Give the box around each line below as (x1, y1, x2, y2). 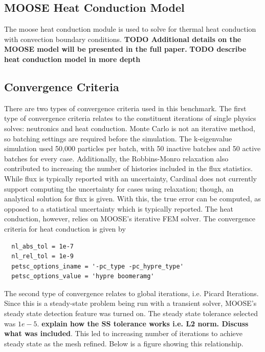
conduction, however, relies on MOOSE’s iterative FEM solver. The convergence (4, 213, 255, 224)
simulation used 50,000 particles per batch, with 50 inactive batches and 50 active (4, 143, 261, 154)
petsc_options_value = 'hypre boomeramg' (11, 273, 154, 280)
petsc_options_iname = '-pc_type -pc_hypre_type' (11, 262, 184, 270)
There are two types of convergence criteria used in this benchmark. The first (4, 102, 247, 113)
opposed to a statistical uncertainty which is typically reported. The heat (4, 203, 234, 214)
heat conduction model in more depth (4, 53, 141, 64)
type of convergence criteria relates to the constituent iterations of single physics (4, 113, 256, 123)
